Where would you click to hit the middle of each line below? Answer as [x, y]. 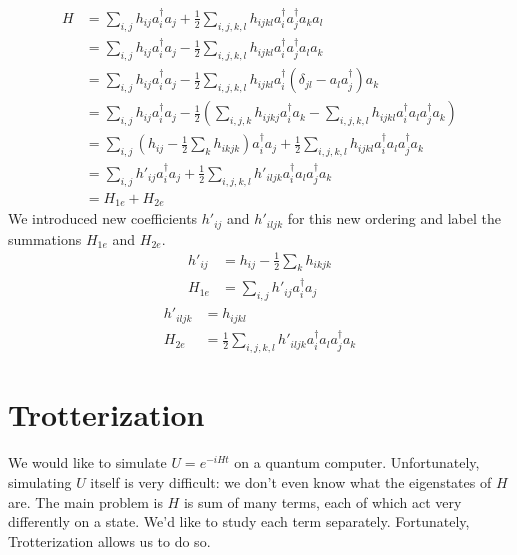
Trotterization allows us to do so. [109, 540]
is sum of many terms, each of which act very [322, 501]
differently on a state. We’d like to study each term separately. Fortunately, [239, 521]
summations [45, 238]
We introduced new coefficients [103, 218]
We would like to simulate [87, 462]
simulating [40, 481]
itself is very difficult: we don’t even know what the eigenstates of [291, 481]
